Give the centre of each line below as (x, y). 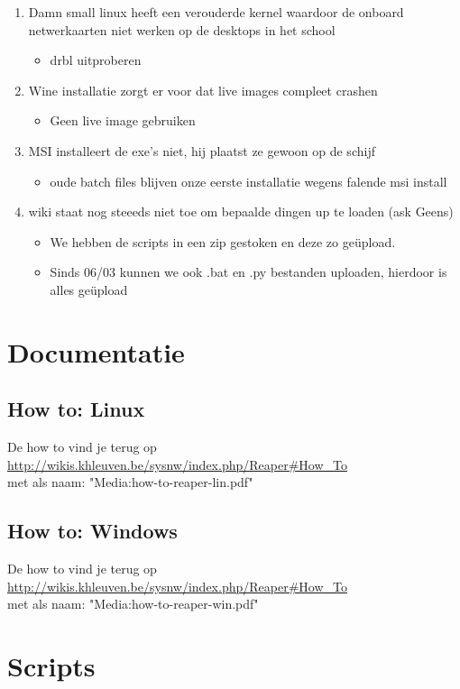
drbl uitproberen (96, 60)
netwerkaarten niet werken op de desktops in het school (182, 29)
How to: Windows (92, 531)
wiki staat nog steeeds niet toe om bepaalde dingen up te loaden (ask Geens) (241, 211)
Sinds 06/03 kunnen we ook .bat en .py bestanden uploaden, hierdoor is (248, 272)
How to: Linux (76, 409)
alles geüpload (89, 289)
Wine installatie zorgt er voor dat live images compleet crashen (203, 90)
